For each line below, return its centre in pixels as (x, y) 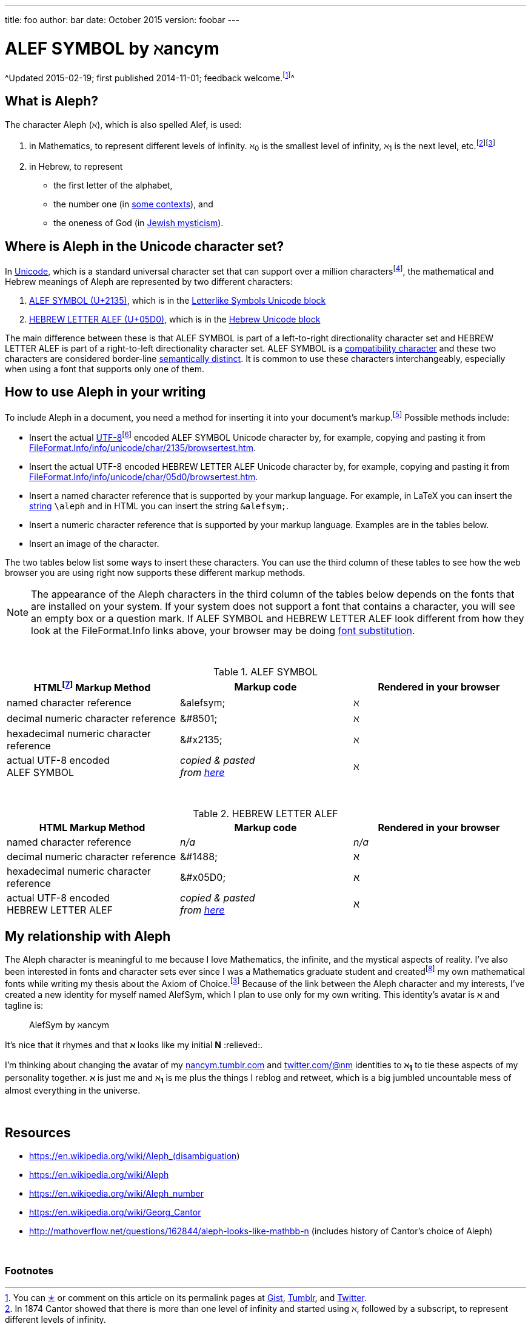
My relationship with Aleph (88, 936)
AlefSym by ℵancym (69, 1025)
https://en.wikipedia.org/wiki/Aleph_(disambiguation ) (135, 1156)
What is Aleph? (52, 101)
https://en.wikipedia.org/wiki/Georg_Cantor (115, 1212)
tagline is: (24, 1005)
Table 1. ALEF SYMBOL (265, 672)
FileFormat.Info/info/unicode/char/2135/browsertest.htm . (143, 448)
